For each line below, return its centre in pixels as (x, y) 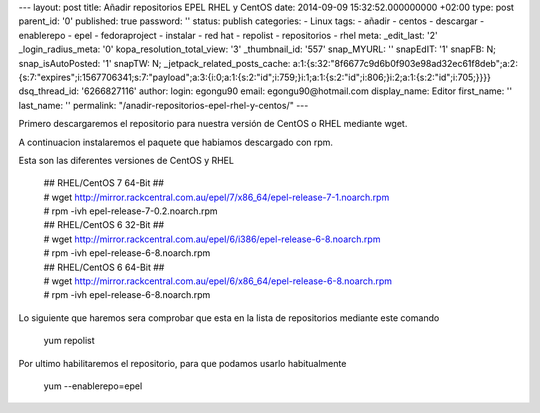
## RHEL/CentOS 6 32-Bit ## (104, 225)
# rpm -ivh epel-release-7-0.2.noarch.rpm (130, 211)
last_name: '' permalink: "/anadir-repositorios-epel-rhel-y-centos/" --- (163, 105)
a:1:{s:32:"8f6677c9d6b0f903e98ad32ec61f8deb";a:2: (405, 63)
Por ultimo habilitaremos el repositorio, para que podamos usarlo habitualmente (182, 363)
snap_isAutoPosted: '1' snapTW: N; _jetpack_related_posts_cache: (154, 63)
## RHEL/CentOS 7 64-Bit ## (104, 183)
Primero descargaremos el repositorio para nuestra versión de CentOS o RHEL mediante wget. (213, 124)
